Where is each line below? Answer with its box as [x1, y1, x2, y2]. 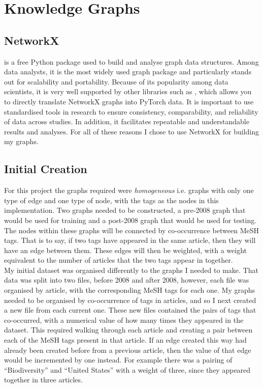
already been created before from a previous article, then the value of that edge [4, 344, 251, 355]
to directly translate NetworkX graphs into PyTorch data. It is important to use [4, 96, 254, 106]
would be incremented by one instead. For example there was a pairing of [4, 354, 233, 365]
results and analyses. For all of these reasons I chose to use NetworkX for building [4, 126, 259, 136]
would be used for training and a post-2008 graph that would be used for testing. [4, 214, 257, 225]
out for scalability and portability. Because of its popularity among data [4, 76, 228, 87]
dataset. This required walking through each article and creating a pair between [4, 324, 253, 335]
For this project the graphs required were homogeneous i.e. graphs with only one [4, 185, 254, 196]
